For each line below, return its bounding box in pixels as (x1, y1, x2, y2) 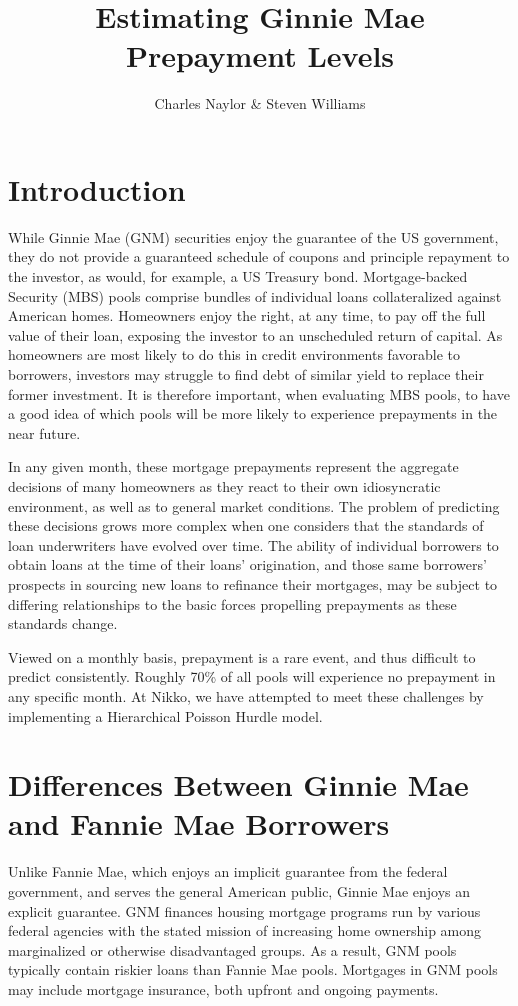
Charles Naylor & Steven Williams (154, 93, 366, 114)
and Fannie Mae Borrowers (8, 803, 390, 844)
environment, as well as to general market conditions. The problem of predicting (8, 495, 500, 516)
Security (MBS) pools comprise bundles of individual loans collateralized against (8, 285, 502, 306)
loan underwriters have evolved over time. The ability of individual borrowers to (8, 534, 499, 555)
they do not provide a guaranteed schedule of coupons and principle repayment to (8, 246, 510, 267)
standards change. (8, 613, 118, 634)
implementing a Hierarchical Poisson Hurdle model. (8, 705, 323, 726)
